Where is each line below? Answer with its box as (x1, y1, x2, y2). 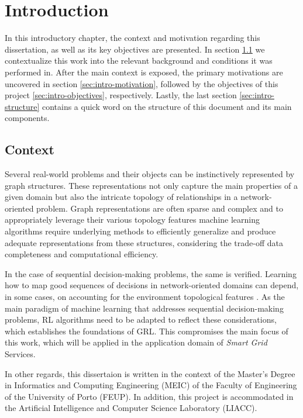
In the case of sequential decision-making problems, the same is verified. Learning (5, 267, 297, 279)
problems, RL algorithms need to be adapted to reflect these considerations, (5, 313, 277, 326)
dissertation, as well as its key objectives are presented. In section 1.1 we (5, 43, 265, 55)
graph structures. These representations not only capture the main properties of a (5, 179, 298, 191)
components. (5, 112, 50, 124)
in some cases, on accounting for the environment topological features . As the (5, 291, 285, 303)
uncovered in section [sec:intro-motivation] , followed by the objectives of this (5, 77, 278, 89)
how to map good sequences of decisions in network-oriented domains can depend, (5, 279, 299, 291)
